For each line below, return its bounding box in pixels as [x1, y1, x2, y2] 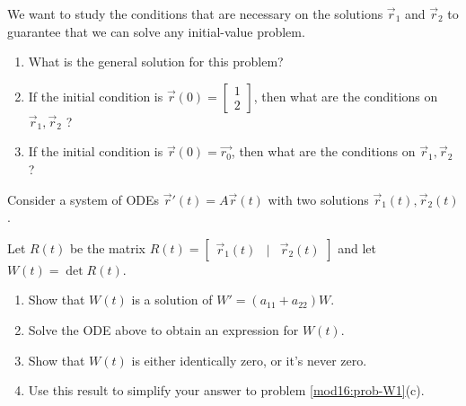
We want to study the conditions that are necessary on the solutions [7, 4, 383, 22]
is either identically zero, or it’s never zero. [131, 350, 367, 369]
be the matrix [69, 238, 145, 257]
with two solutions [268, 190, 369, 208]
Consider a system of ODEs [7, 190, 160, 208]
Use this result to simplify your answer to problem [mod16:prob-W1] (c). [28, 381, 425, 400]
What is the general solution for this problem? [28, 52, 284, 71]
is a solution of [131, 290, 213, 309]
